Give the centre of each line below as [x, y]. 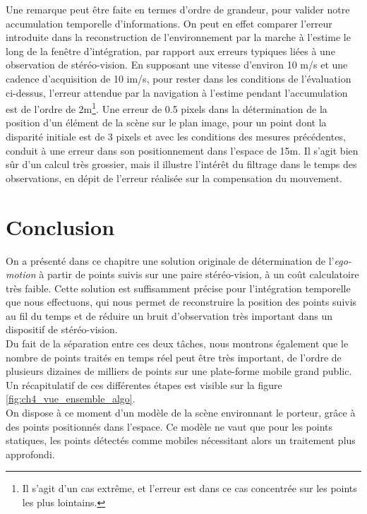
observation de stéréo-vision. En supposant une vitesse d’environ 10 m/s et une [177, 65]
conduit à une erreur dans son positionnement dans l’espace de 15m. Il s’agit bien [182, 150]
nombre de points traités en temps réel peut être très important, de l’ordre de [174, 357]
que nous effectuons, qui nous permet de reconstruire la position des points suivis [181, 302]
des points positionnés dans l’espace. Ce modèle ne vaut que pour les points [169, 426]
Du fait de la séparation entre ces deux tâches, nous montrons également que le [177, 343]
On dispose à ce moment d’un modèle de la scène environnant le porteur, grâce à [181, 413]
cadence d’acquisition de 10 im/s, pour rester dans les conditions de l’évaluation [179, 78]
